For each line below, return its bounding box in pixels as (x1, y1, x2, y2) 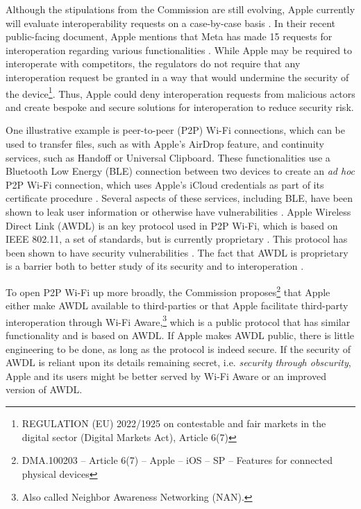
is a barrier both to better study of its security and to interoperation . (6, 259, 304, 273)
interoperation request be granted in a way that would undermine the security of (6, 69, 349, 84)
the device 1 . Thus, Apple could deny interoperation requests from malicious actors (6, 84, 355, 101)
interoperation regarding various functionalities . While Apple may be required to (6, 42, 353, 57)
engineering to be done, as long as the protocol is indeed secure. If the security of (6, 341, 351, 356)
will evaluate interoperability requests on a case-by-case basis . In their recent (6, 15, 336, 30)
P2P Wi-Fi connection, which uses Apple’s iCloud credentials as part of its (6, 177, 324, 191)
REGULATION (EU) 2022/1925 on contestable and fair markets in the (22, 416, 326, 430)
